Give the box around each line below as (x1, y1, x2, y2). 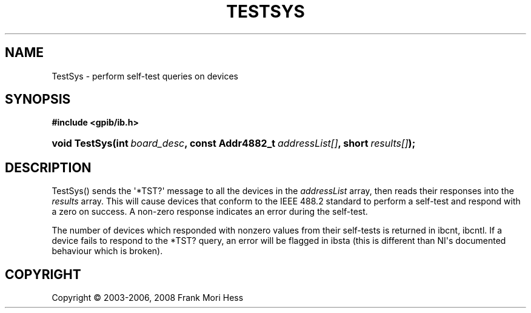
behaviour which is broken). (52, 246, 163, 257)
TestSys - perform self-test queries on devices (52, 70, 238, 81)
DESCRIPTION (5, 160, 92, 175)
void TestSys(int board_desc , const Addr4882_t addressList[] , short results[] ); (52, 137, 416, 150)
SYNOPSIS (5, 92, 71, 107)
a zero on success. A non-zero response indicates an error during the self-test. (52, 206, 368, 217)
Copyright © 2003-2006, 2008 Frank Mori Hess (52, 292, 244, 303)
